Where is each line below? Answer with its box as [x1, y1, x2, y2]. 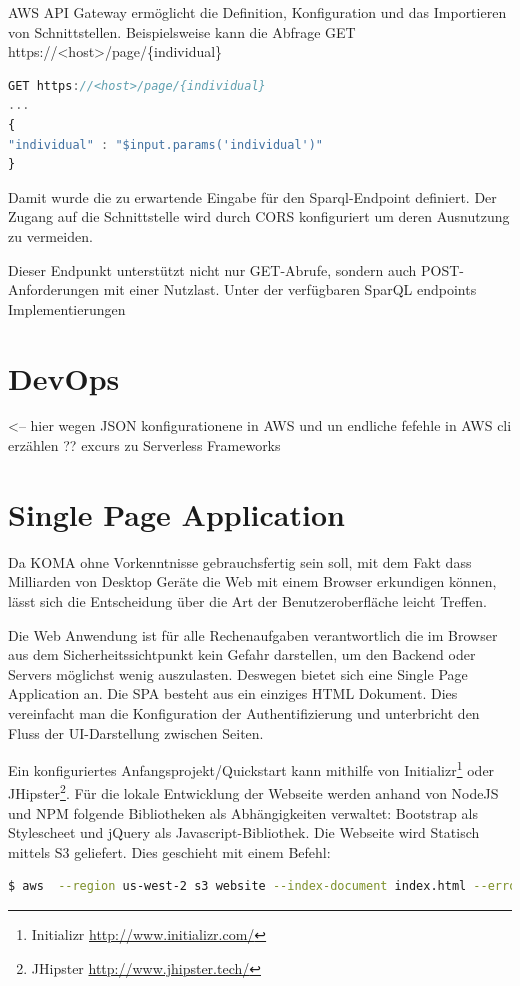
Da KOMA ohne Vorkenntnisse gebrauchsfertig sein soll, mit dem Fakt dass [8, 551, 472, 572]
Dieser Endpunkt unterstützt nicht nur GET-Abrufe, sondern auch [8, 259, 417, 280]
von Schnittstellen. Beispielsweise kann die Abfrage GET [8, 21, 356, 42]
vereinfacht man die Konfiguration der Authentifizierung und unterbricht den [8, 702, 480, 723]
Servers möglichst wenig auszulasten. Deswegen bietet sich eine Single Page [8, 663, 468, 684]
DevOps [8, 357, 120, 398]
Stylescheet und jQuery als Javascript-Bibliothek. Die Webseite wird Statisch [8, 822, 480, 843]
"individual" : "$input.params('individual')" [8, 137, 324, 152]
